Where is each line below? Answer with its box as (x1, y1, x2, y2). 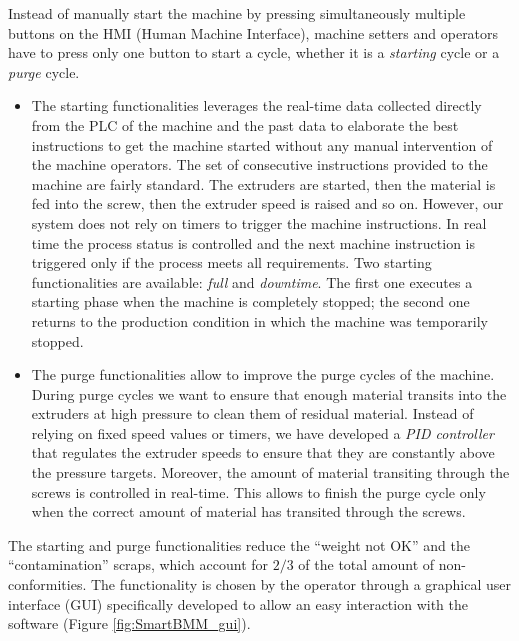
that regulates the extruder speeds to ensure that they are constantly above (31, 442, 495, 463)
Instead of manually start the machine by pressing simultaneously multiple (8, 3, 466, 23)
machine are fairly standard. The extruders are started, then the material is (31, 173, 496, 194)
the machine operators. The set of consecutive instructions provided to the (31, 154, 488, 175)
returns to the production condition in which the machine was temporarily (31, 310, 488, 331)
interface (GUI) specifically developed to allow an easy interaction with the (8, 593, 468, 614)
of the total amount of (298, 554, 435, 575)
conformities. (8, 574, 87, 595)
